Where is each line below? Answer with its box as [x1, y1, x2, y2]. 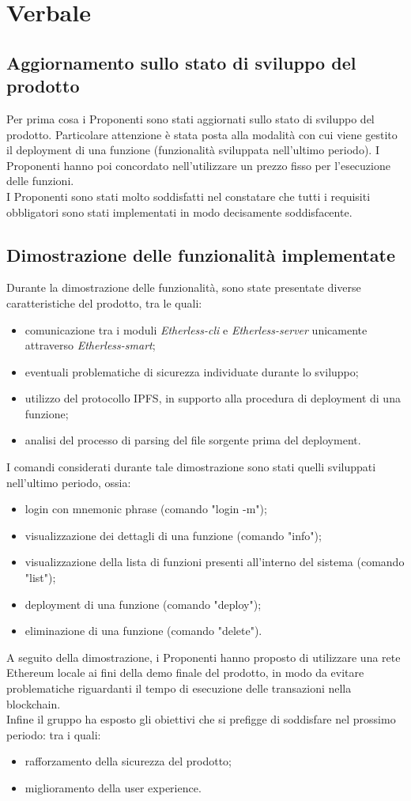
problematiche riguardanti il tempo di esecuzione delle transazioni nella [6, 680, 352, 697]
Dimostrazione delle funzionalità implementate [6, 242, 396, 266]
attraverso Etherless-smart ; [25, 337, 156, 353]
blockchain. [6, 695, 61, 712]
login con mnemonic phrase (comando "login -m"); [25, 501, 267, 517]
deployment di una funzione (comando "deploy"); [25, 595, 262, 612]
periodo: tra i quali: [6, 726, 101, 742]
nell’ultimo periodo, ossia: [6, 474, 131, 490]
